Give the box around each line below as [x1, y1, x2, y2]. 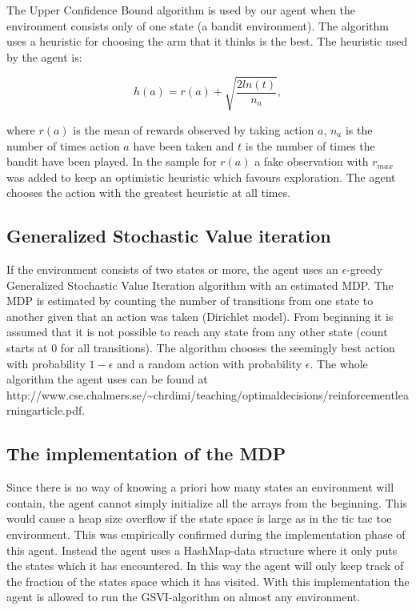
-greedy [346, 261, 382, 278]
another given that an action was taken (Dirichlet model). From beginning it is [6, 307, 394, 324]
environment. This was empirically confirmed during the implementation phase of [6, 526, 406, 543]
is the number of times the [245, 137, 375, 154]
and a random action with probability [116, 355, 302, 371]
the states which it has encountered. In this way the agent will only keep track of [6, 557, 404, 574]
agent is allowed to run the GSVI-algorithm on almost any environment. [6, 588, 361, 605]
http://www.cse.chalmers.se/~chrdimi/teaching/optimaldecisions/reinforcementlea [6, 386, 409, 403]
